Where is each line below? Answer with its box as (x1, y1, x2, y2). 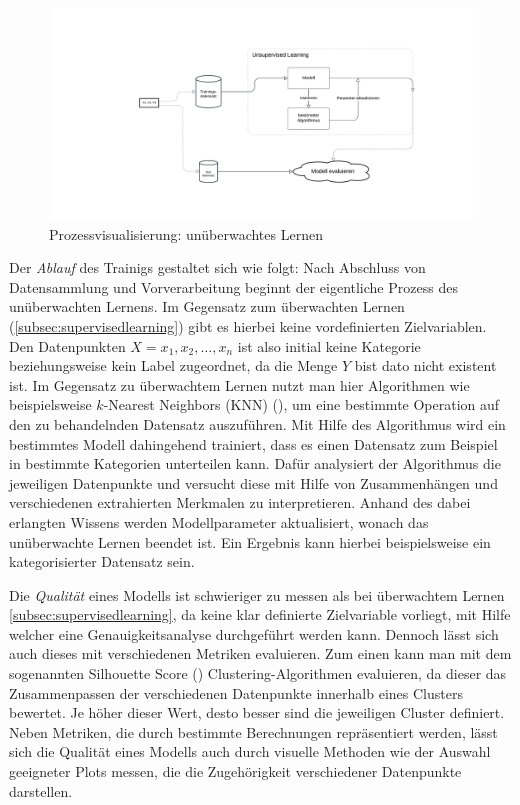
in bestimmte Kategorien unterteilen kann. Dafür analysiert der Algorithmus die (9, 453, 501, 474)
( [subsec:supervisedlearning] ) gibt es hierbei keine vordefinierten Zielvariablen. (9, 315, 487, 336)
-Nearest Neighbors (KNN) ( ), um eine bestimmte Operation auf (103, 394, 500, 415)
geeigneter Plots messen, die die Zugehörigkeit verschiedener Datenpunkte (9, 761, 462, 782)
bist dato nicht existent (354, 355, 497, 376)
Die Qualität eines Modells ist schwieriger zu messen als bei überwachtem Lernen (9, 584, 505, 605)
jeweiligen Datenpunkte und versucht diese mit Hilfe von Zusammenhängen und (9, 472, 498, 493)
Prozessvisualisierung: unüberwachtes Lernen (49, 223, 323, 244)
